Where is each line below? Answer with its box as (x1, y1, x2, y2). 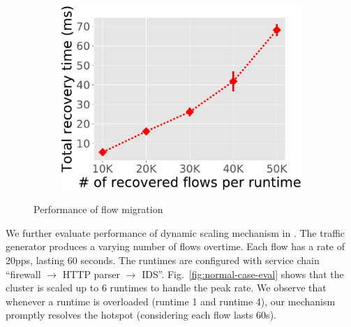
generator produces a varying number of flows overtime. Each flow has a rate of (6, 239, 345, 254)
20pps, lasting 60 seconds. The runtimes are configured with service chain (6, 252, 320, 267)
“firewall (6, 266, 41, 281)
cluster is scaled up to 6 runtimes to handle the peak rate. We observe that (6, 280, 327, 295)
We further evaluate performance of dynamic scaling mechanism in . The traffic (6, 225, 345, 240)
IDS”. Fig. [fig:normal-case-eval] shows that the (142, 266, 344, 281)
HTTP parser (62, 266, 121, 281)
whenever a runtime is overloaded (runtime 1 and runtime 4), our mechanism (6, 293, 336, 308)
